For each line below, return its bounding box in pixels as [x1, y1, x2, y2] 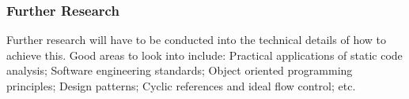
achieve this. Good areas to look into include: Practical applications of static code [6, 46, 403, 63]
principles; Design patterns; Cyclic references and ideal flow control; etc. [6, 78, 356, 93]
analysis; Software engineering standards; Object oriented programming [6, 62, 353, 79]
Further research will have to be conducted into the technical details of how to [6, 31, 386, 48]
